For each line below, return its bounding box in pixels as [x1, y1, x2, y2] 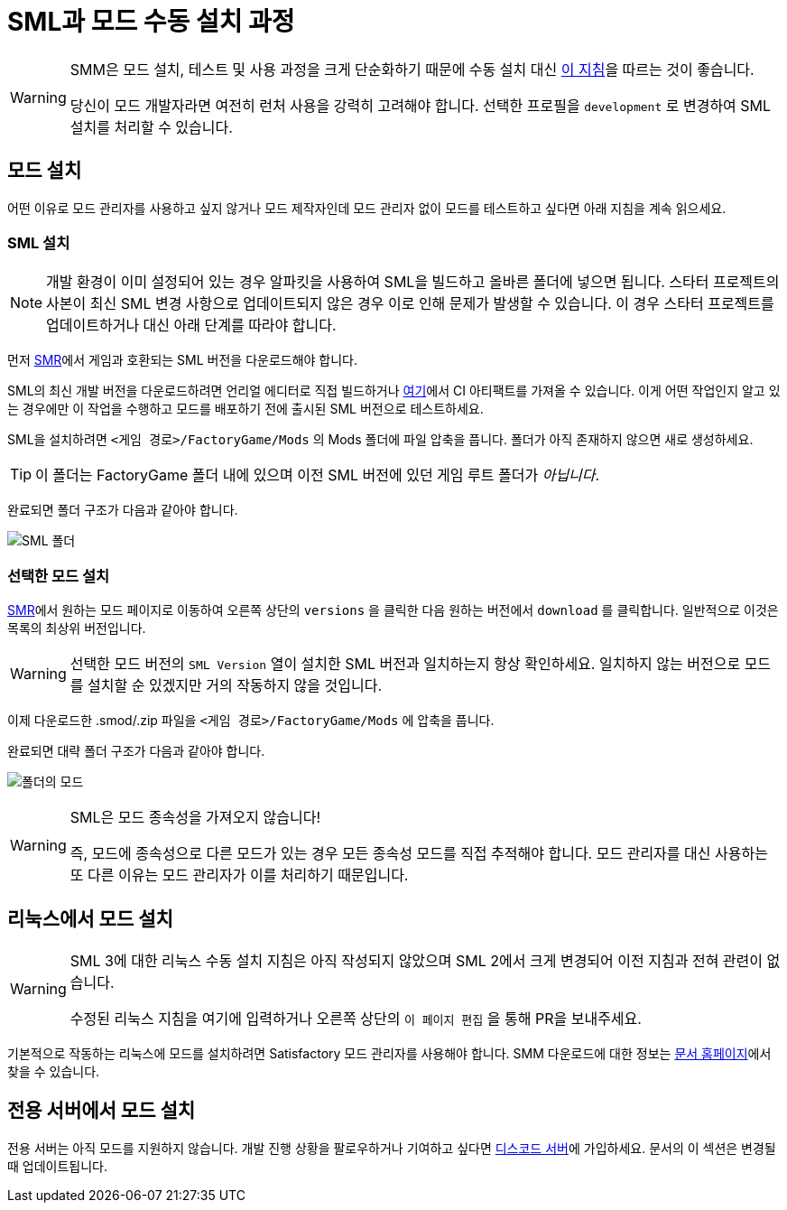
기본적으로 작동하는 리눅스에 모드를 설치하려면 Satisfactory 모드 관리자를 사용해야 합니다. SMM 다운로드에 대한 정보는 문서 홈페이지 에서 [7, 1045, 772, 1061]
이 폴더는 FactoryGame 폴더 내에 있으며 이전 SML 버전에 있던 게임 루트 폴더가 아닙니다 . [35, 466, 600, 485]
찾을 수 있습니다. [7, 1063, 100, 1079]
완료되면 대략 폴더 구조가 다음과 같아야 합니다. [7, 743, 265, 759]
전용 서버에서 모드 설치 [7, 1099, 196, 1122]
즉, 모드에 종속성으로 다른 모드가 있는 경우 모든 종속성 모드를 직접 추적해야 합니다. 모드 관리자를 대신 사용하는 [69, 844, 768, 863]
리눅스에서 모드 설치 [7, 907, 173, 930]
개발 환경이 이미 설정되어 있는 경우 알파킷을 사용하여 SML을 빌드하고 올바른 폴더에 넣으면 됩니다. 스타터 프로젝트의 [46, 273, 780, 292]
